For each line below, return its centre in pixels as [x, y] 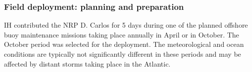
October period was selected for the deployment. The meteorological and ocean [124, 44]
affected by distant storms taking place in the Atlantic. [87, 63]
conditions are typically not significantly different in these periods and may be [123, 54]
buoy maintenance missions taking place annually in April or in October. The [122, 34]
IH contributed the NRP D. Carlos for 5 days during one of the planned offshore [126, 25]
